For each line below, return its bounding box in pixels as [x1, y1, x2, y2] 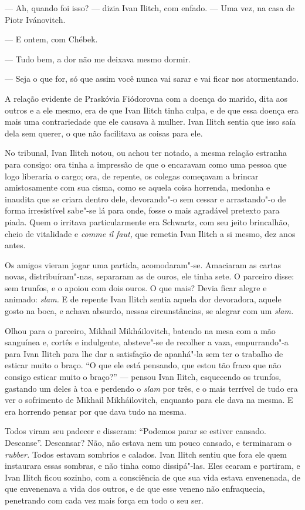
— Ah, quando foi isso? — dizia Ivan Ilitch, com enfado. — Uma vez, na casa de [5, 2, 295, 14]
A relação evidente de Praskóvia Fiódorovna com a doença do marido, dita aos [5, 92, 288, 104]
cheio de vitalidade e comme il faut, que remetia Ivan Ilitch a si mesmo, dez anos [5, 227, 296, 239]
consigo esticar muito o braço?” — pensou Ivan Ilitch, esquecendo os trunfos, [5, 371, 282, 383]
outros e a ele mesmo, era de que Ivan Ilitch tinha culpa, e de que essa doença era [5, 104, 299, 116]
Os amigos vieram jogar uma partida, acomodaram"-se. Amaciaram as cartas [5, 258, 281, 271]
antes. [5, 239, 26, 251]
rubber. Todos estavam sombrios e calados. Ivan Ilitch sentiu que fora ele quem [5, 448, 287, 460]
